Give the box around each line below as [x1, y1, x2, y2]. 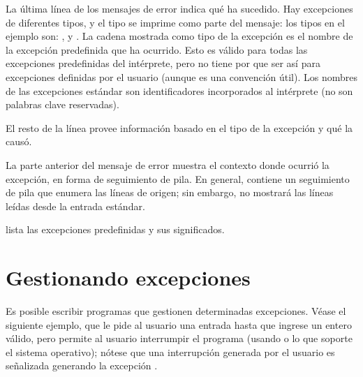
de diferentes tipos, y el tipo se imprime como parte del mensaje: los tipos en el [6, 15, 345, 29]
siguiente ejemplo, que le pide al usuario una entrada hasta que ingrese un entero [6, 317, 352, 332]
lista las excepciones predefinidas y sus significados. [6, 222, 225, 237]
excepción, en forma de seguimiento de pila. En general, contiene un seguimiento [6, 171, 350, 186]
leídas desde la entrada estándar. [6, 198, 145, 213]
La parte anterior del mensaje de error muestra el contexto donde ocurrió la [6, 157, 329, 172]
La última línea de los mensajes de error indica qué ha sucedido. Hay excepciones [6, 1, 353, 15]
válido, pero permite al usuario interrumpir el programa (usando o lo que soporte [6, 331, 353, 346]
